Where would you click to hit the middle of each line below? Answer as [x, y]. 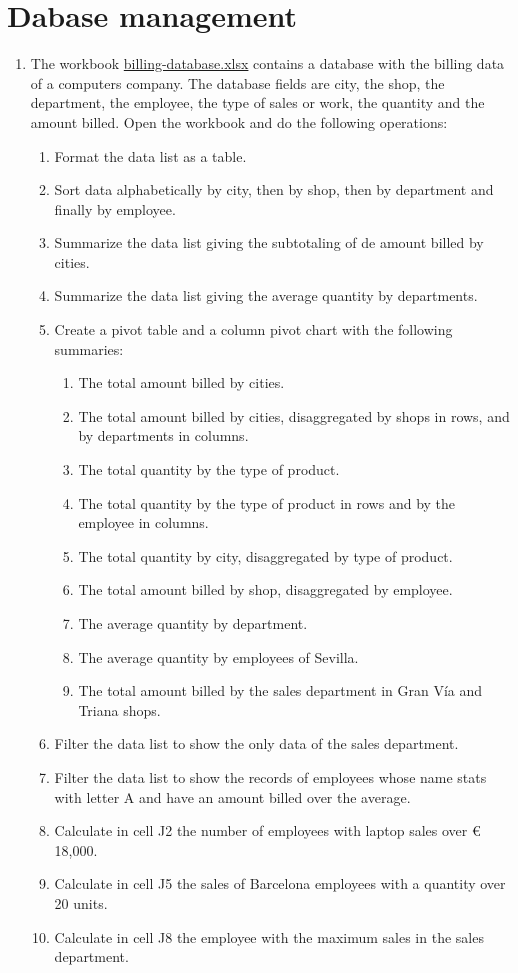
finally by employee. [115, 208]
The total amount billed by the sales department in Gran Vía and [280, 690]
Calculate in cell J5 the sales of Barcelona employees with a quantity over [280, 883]
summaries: [89, 348]
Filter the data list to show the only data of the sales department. [256, 743]
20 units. [81, 902]
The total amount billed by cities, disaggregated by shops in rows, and [294, 415]
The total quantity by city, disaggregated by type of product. [265, 555]
